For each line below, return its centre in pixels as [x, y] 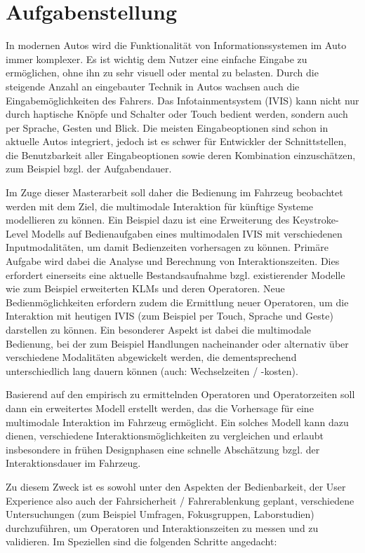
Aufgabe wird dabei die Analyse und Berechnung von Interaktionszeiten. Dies [173, 261]
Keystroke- [316, 220]
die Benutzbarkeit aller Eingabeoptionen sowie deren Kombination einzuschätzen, [181, 155]
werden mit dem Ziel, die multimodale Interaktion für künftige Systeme [160, 206]
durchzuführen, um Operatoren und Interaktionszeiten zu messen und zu [162, 527]
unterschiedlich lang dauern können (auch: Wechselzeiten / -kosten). [152, 370]
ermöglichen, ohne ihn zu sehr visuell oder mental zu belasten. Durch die [162, 73]
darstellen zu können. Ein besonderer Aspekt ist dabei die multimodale [159, 329]
